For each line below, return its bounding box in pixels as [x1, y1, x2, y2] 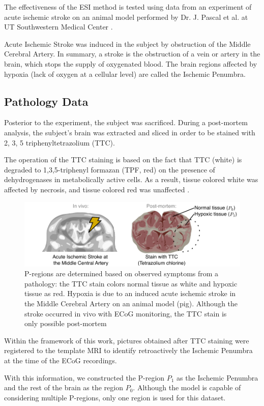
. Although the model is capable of [133, 382, 241, 393]
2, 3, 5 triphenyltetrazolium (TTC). [4, 137, 115, 148]
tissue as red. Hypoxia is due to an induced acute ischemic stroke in [24, 288, 236, 299]
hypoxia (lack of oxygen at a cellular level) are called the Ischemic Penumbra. [4, 68, 246, 79]
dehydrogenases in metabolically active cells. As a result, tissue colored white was [4, 174, 258, 185]
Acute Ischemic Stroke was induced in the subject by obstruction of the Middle [4, 38, 251, 49]
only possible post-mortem [24, 318, 107, 329]
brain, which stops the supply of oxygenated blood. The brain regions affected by [4, 58, 257, 69]
